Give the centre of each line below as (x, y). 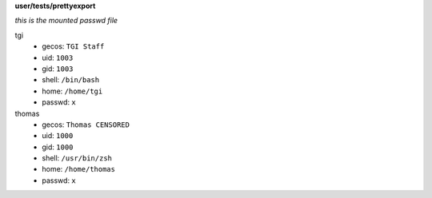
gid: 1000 (58, 147)
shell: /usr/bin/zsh (77, 158)
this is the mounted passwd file (66, 21)
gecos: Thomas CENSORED (86, 125)
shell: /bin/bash (71, 80)
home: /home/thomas (79, 169)
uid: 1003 (58, 57)
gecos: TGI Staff (73, 46)
